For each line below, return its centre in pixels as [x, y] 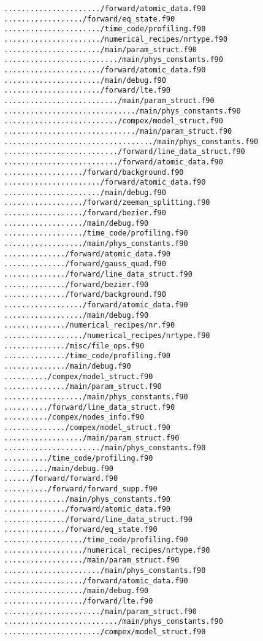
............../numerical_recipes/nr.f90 [90, 325]
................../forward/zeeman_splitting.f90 [107, 203]
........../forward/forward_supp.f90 [81, 489]
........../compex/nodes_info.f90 [74, 417]
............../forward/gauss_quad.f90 [85, 264]
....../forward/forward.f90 [61, 479]
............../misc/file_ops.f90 [74, 346]
